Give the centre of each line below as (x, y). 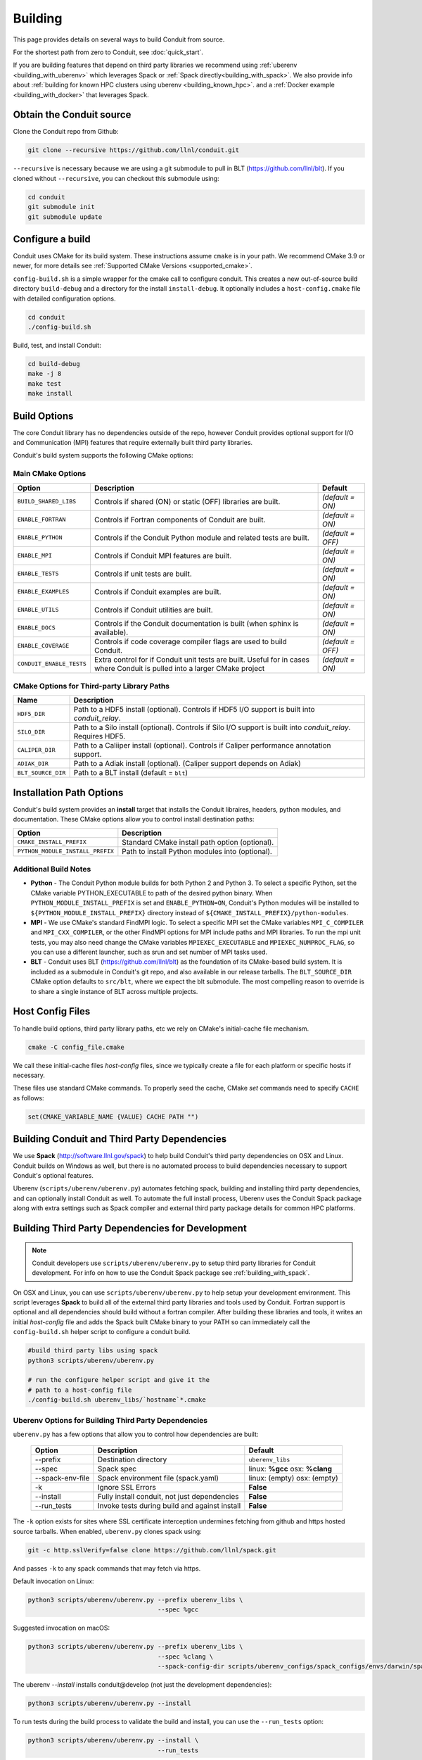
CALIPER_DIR (36, 750)
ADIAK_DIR (33, 763)
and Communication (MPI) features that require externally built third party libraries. (133, 442)
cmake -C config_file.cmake (76, 1047)
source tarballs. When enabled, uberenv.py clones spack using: (107, 1531)
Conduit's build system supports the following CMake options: (103, 455)
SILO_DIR (31, 732)
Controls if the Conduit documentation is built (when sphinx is (196, 623)
